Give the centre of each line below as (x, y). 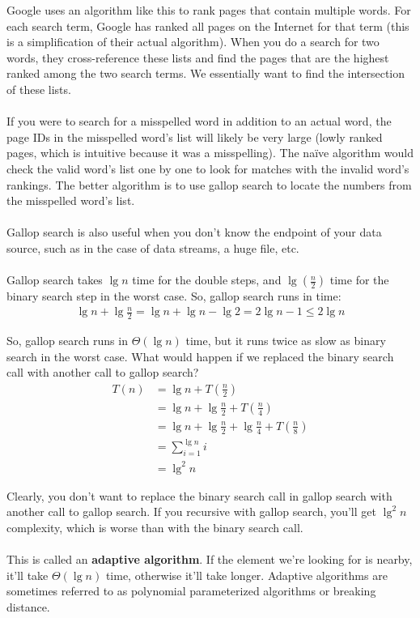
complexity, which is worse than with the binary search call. (155, 527)
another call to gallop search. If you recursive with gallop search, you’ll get (191, 511)
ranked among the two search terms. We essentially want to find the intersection (206, 73)
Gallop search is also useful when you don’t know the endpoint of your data (194, 232)
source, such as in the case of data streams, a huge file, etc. (153, 247)
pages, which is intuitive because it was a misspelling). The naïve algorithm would (210, 153)
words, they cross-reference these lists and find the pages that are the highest (198, 57)
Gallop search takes (55, 280)
